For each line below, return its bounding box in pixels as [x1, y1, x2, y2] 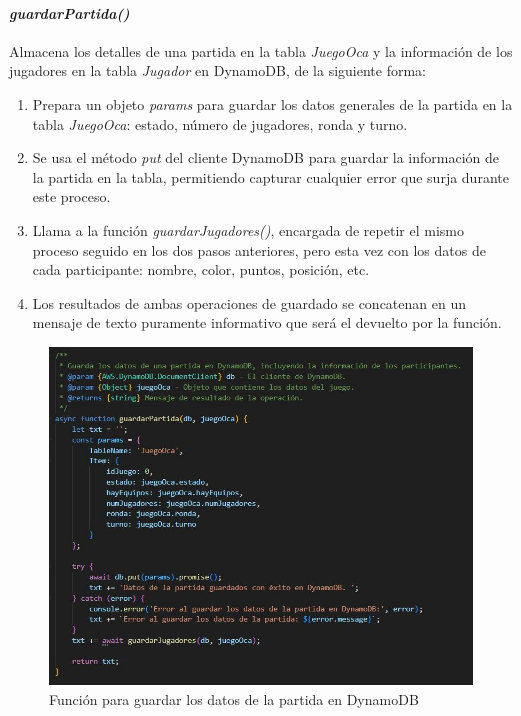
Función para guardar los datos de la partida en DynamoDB [49, 689, 419, 710]
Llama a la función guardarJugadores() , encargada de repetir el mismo [32, 219, 464, 240]
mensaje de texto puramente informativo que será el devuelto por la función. [32, 312, 502, 333]
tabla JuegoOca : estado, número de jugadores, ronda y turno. [32, 113, 408, 134]
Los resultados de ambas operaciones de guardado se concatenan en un [32, 292, 466, 313]
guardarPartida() [9, 2, 130, 23]
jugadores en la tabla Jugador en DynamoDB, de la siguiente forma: [9, 60, 426, 81]
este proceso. [32, 186, 111, 207]
